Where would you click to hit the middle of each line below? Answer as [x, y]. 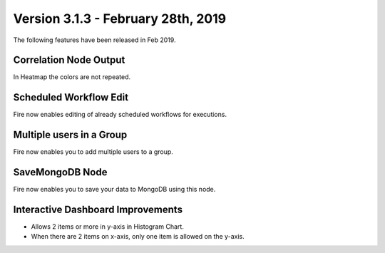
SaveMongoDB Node [60, 172]
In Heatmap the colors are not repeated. [72, 77]
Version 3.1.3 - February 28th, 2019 [120, 19]
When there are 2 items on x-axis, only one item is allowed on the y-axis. [138, 237]
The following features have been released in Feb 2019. [94, 40]
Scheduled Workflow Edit [71, 97]
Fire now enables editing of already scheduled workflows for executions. [120, 115]
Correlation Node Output [69, 60]
